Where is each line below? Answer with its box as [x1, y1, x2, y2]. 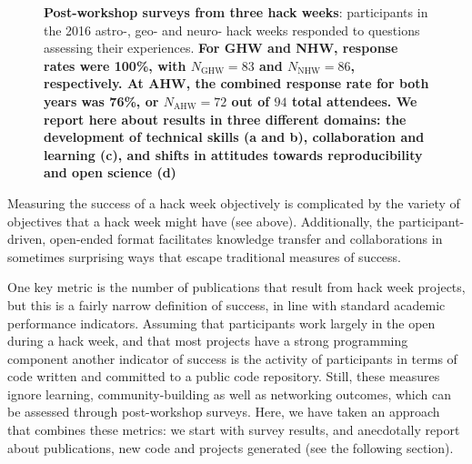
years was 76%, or [44, 91, 159, 110]
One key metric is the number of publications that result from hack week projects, [7, 277, 466, 297]
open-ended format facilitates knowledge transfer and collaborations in [49, 229, 443, 248]
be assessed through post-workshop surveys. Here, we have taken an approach [7, 402, 440, 421]
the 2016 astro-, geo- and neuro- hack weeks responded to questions [44, 20, 420, 39]
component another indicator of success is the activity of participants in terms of [7, 348, 457, 368]
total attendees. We [291, 91, 417, 110]
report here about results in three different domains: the [44, 109, 407, 128]
